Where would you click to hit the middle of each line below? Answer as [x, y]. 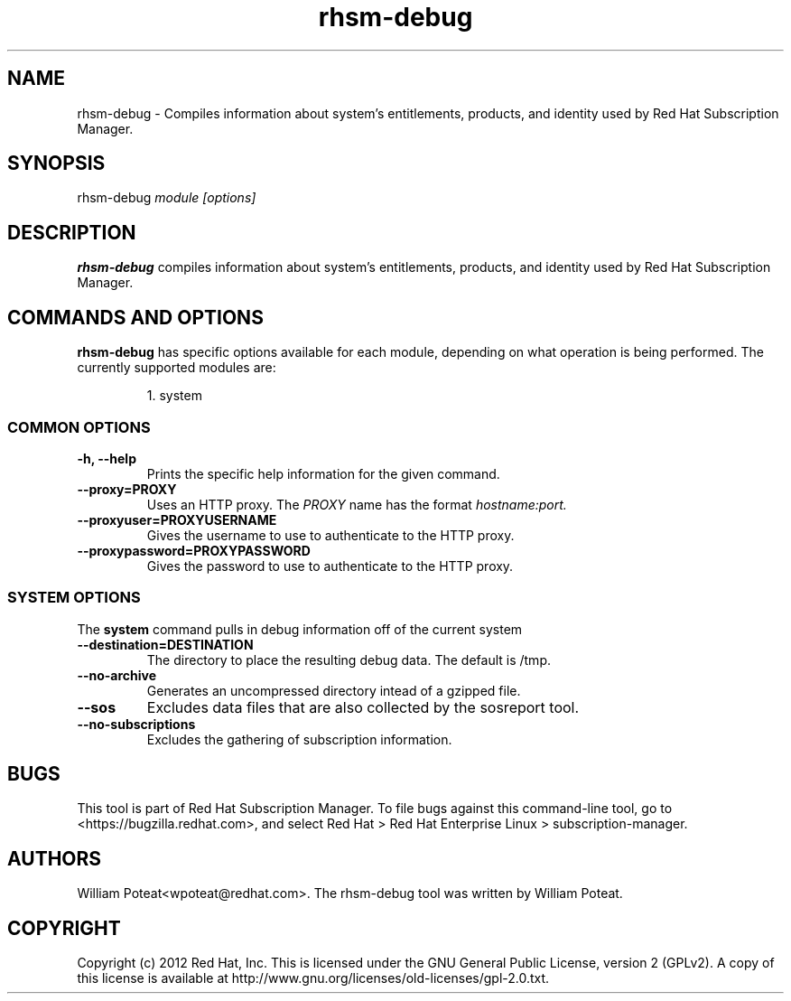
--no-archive [117, 675]
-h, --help [107, 458]
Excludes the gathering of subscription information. [299, 739]
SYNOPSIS [56, 164]
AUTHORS [55, 858]
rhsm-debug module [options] [167, 198]
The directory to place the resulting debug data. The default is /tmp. [349, 660]
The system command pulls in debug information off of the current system [300, 629]
